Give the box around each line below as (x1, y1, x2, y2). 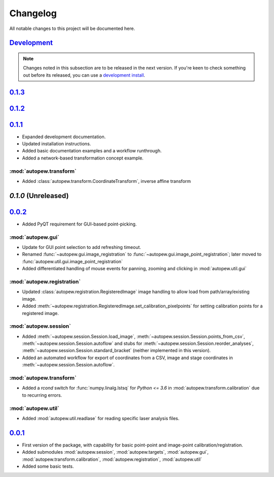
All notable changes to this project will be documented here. (9, 25, 135, 31)
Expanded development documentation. (22, 134, 106, 140)
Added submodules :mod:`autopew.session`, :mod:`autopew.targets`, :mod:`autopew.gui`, (22, 449, 209, 455)
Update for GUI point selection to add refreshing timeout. (22, 244, 142, 250)
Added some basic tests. (22, 463, 74, 469)
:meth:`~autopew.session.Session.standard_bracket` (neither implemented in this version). (22, 347, 211, 354)
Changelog (9, 8, 57, 19)
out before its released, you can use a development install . (23, 72, 146, 78)
